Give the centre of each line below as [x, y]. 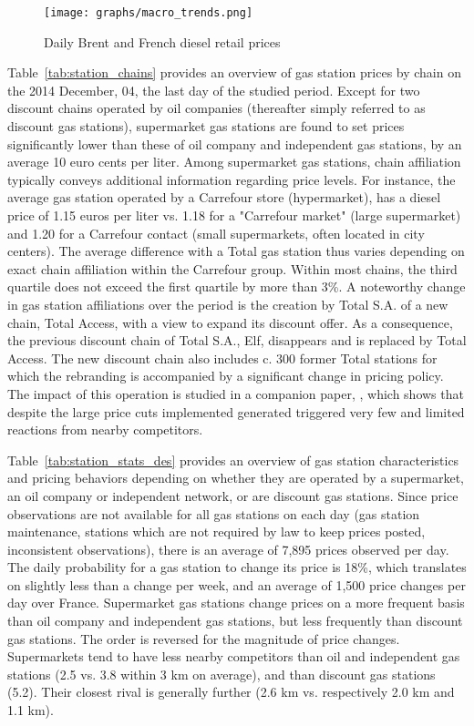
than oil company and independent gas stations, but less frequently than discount [235, 621]
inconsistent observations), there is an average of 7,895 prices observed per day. [228, 549]
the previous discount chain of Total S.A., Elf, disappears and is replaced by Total [237, 340]
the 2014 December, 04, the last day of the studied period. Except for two [214, 90]
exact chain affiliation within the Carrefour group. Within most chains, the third [232, 268]
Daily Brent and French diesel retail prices [162, 41]
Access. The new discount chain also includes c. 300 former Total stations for [222, 358]
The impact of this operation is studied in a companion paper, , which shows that [236, 393]
